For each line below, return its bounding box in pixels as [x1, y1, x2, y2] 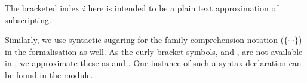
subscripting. [5, 13, 51, 26]
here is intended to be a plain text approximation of [88, 2, 278, 14]
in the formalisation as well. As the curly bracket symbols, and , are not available [5, 45, 303, 57]
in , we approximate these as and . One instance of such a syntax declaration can [5, 57, 302, 69]
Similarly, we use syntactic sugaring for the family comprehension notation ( [5, 33, 284, 46]
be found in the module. [5, 68, 93, 81]
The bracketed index [5, 2, 80, 14]
